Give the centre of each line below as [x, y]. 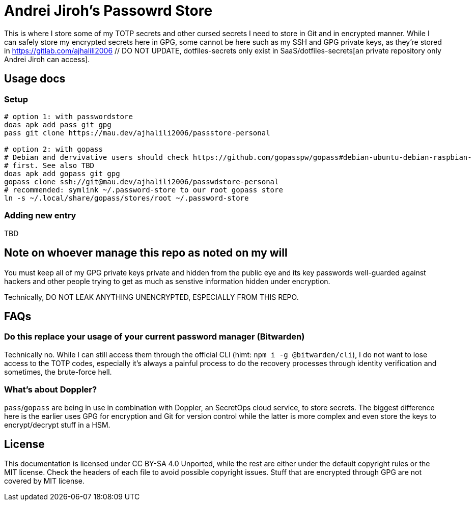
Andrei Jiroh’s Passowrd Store [108, 11]
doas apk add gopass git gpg [62, 173]
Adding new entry [40, 216]
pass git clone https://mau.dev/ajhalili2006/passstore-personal [137, 133]
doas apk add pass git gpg [58, 124]
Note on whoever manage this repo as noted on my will [146, 253]
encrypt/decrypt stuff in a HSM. [57, 425]
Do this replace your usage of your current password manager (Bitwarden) [155, 337]
